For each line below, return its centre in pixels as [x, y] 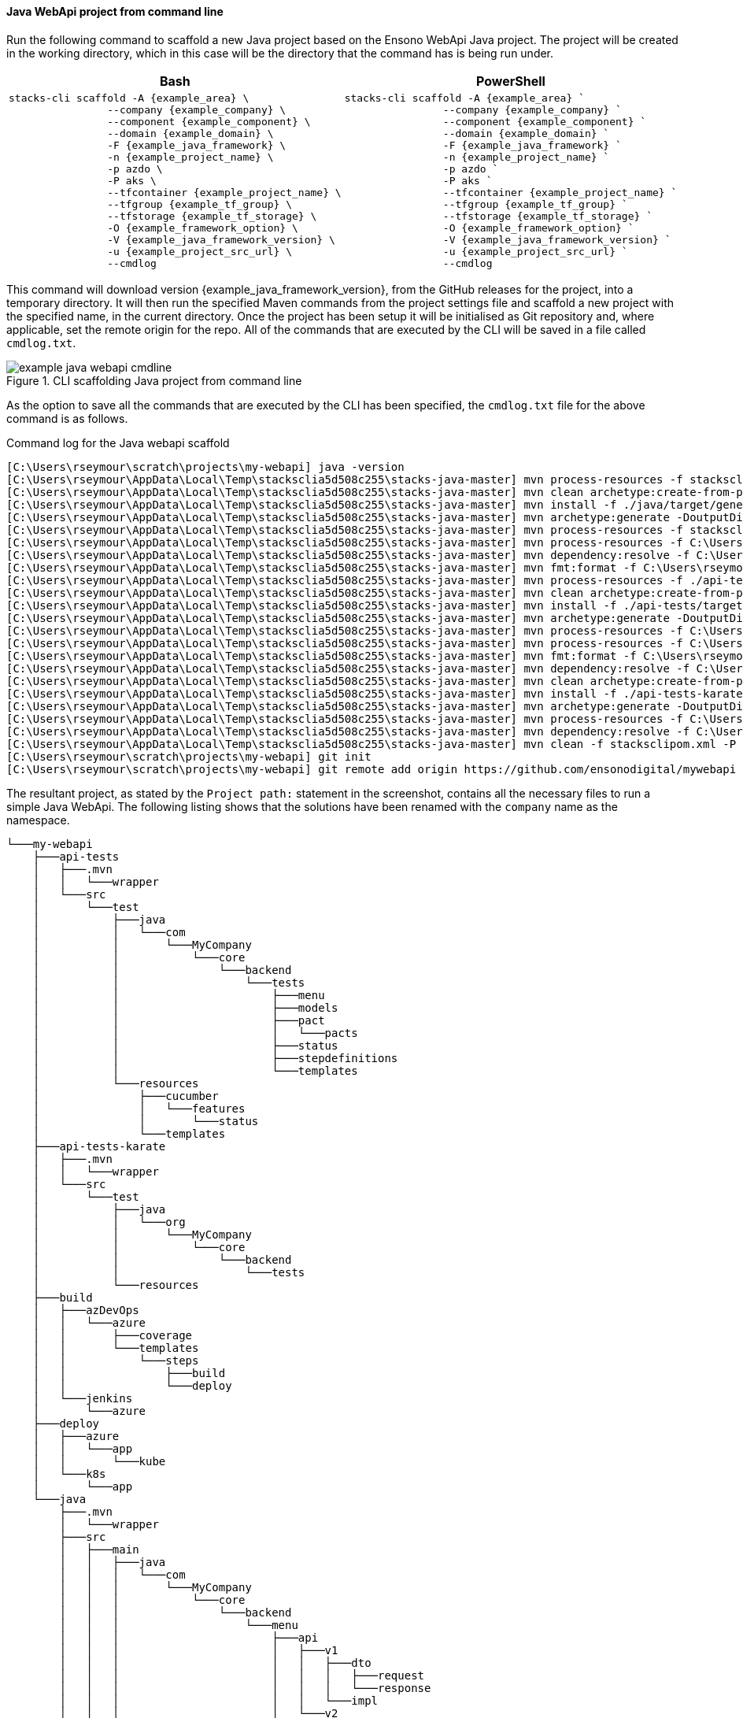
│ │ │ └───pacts [195, 1033]
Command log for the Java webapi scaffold [118, 442]
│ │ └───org [109, 1222]
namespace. [38, 820]
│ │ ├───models [185, 1007]
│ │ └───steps [116, 1360]
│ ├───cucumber [126, 1096]
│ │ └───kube [99, 1461]
